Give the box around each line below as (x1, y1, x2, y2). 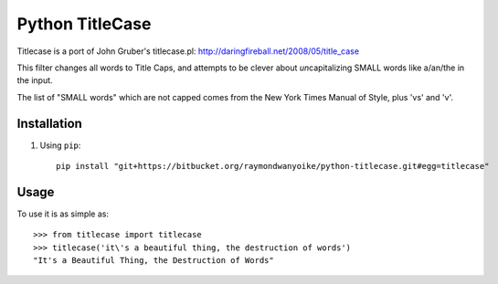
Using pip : (39, 140, 81, 151)
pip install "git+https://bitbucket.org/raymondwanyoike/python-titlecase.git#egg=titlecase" (56, 161, 490, 172)
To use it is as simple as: (16, 208, 110, 219)
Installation (16, 115, 82, 131)
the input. (16, 75, 54, 86)
